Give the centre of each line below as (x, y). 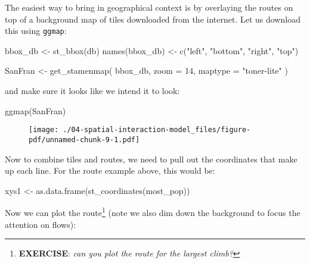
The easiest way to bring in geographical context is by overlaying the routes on (149, 7)
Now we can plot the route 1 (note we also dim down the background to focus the (153, 212)
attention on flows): (41, 224)
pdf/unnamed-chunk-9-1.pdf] (84, 140)
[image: (44, 130)
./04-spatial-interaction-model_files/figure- (157, 130)
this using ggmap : (36, 31)
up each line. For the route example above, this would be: (110, 170)
